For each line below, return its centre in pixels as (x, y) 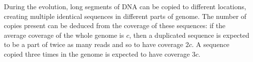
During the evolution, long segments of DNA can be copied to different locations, (125, 6)
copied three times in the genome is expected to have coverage (97, 54)
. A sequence (211, 44)
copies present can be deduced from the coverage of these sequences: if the (115, 25)
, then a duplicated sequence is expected (189, 35)
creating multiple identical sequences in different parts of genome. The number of (125, 16)
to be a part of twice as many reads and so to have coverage (94, 44)
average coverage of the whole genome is (64, 35)
